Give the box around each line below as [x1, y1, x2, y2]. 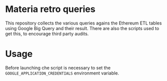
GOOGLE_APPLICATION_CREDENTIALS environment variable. [5, 70, 119, 76]
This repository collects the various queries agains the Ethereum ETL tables [5, 20, 162, 26]
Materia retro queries [5, 3, 96, 15]
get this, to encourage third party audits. [5, 30, 89, 36]
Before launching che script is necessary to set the [5, 64, 111, 70]
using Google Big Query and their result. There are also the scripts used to [5, 25, 159, 31]
